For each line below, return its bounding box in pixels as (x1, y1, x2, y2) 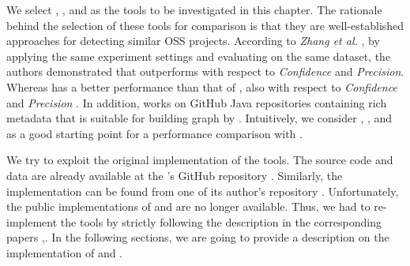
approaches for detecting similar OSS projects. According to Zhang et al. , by (6, 32, 380, 49)
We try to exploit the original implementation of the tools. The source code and (6, 152, 393, 168)
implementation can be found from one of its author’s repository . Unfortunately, (6, 182, 399, 199)
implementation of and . (6, 244, 123, 260)
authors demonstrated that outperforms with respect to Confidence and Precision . (6, 63, 404, 80)
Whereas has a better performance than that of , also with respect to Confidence (6, 78, 397, 95)
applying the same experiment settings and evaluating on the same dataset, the (6, 47, 391, 64)
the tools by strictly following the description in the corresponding (60, 213, 382, 230)
